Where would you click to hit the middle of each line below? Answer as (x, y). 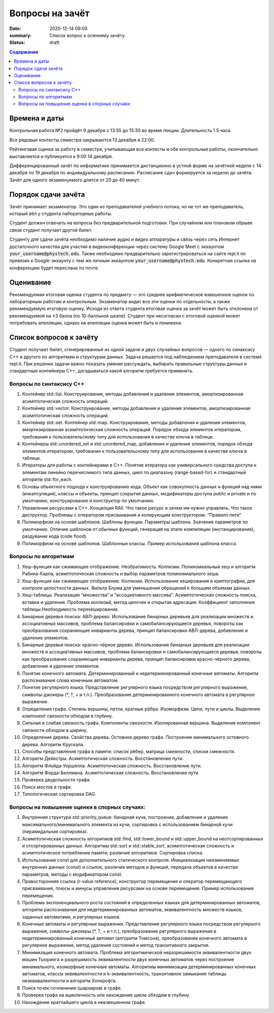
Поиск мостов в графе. (47, 787)
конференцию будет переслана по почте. (54, 268)
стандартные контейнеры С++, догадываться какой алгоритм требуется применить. (101, 371)
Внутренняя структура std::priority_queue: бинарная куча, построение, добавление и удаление (125, 817)
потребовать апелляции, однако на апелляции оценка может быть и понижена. (96, 323)
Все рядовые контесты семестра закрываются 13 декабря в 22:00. (82, 140)
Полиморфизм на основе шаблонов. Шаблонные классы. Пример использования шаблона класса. (130, 543)
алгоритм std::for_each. (47, 480)
